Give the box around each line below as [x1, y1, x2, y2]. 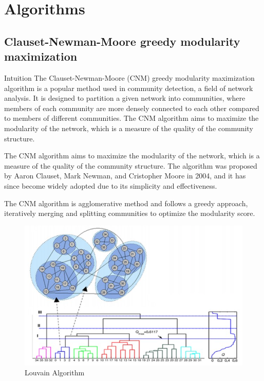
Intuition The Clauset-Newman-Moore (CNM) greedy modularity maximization [4, 72, 255, 83]
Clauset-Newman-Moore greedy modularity [4, 33, 240, 49]
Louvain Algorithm [25, 367, 85, 378]
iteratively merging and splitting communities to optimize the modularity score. [4, 208, 255, 219]
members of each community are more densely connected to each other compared [4, 102, 259, 113]
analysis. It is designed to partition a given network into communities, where [4, 93, 246, 103]
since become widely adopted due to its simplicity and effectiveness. [4, 180, 217, 191]
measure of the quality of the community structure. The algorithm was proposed [4, 160, 257, 171]
